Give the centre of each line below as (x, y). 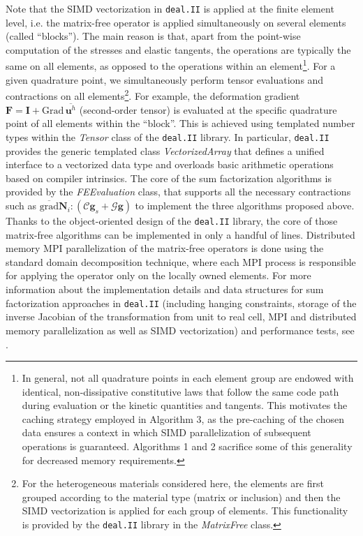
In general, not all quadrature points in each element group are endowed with (188, 378)
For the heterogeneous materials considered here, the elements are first (173, 483)
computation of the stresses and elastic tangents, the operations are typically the (178, 49)
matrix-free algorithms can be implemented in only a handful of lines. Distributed (180, 234)
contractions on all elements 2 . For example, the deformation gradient (153, 95)
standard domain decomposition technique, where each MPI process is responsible (181, 261)
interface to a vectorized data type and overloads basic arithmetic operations (170, 164)
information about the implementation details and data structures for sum (165, 289)
